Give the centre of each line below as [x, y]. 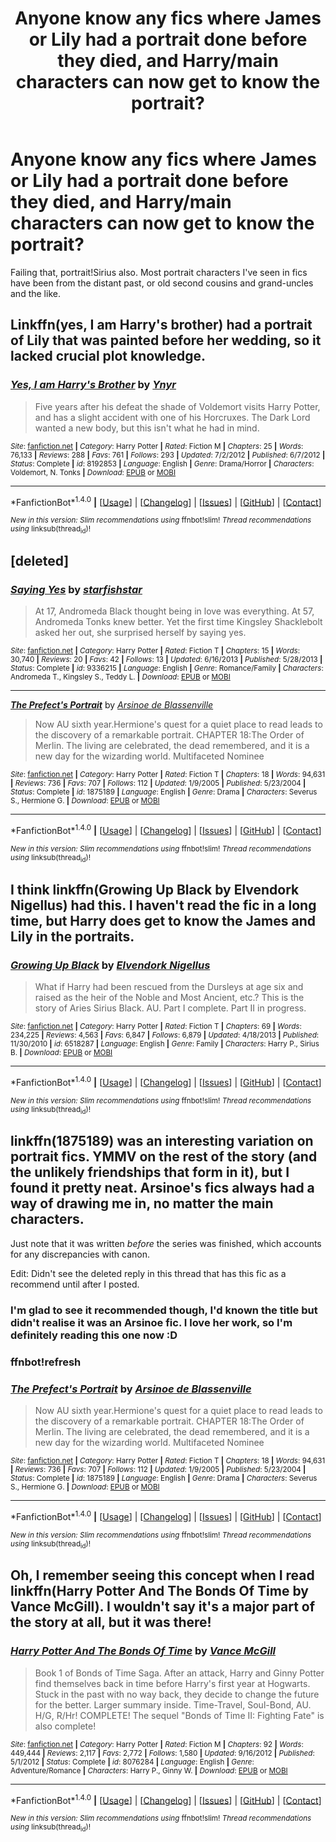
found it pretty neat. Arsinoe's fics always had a [162, 1188]
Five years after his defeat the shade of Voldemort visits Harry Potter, [177, 406]
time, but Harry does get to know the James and [163, 920]
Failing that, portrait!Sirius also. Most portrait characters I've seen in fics [159, 272]
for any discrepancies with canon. [80, 1254]
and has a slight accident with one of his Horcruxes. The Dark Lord [172, 417]
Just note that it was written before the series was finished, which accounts [166, 1243]
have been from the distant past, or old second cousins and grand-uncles [162, 283]
